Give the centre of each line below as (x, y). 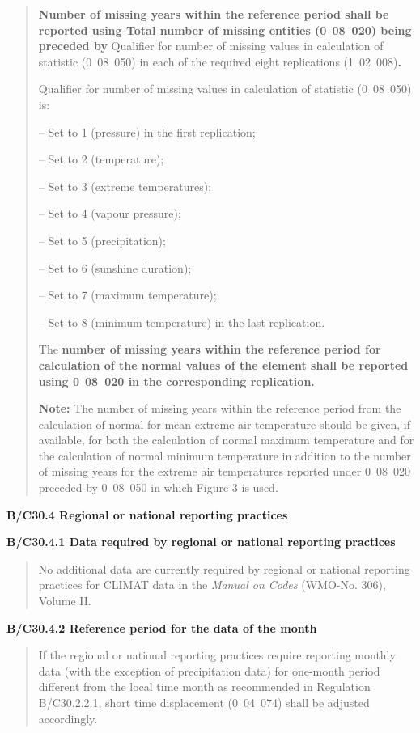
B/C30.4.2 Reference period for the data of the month (162, 627)
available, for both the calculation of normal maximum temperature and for (226, 440)
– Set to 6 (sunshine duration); (115, 267)
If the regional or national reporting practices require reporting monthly (217, 655)
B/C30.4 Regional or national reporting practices (147, 514)
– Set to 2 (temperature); (101, 159)
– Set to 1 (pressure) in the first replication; (147, 131)
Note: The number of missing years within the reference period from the (220, 408)
